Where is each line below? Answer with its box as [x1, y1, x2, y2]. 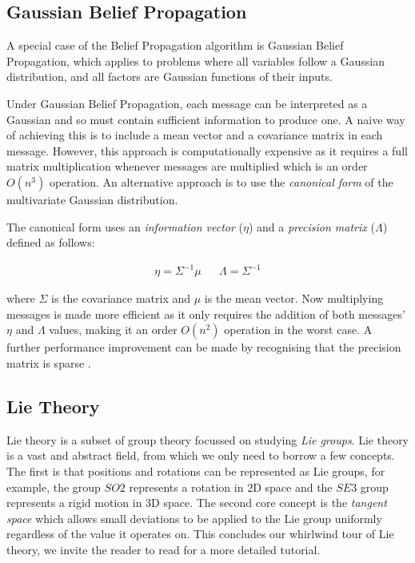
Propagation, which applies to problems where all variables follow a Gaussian [6, 52, 385, 69]
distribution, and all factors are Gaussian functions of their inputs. [6, 68, 333, 85]
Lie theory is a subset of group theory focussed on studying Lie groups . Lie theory [6, 431, 409, 448]
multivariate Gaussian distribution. [6, 191, 178, 207]
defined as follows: [6, 234, 95, 251]
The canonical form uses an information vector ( [6, 218, 243, 235]
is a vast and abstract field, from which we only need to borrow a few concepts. [6, 447, 395, 464]
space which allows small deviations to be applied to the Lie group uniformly [6, 509, 382, 526]
